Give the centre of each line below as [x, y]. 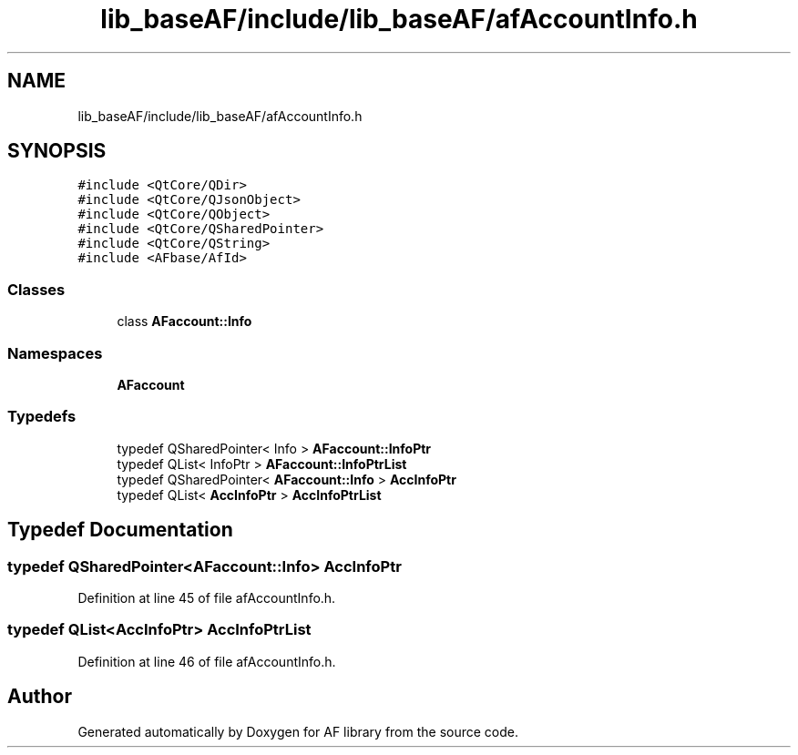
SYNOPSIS [57, 151]
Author [40, 697]
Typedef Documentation [120, 530]
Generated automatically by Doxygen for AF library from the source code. [298, 731]
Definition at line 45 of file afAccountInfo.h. [207, 597]
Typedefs [42, 417]
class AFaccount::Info [184, 321]
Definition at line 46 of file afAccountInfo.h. [207, 661]
